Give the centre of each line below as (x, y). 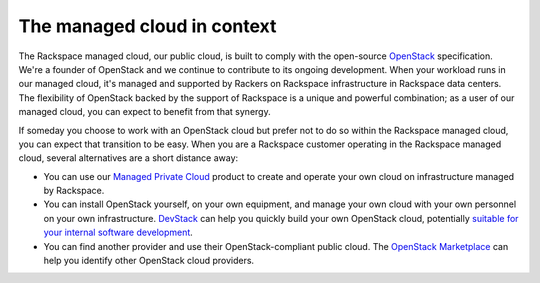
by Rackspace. (74, 191)
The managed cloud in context (147, 26)
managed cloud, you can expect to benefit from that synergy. (144, 112)
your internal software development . (118, 232)
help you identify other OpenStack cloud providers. (149, 261)
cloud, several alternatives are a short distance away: (128, 158)
